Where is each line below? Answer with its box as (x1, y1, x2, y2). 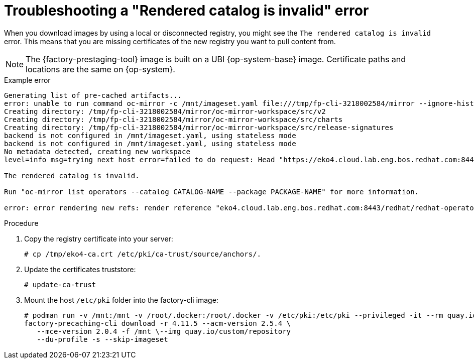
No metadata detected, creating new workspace (4, 147, 190, 156)
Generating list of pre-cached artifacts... (4, 91, 182, 99)
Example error (4, 75, 51, 84)
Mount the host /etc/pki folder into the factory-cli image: (24, 295, 218, 304)
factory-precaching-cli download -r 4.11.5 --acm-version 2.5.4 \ (24, 319, 291, 327)
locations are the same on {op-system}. (26, 64, 175, 74)
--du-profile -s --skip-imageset (37, 335, 168, 343)
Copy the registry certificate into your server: (24, 234, 173, 243)
